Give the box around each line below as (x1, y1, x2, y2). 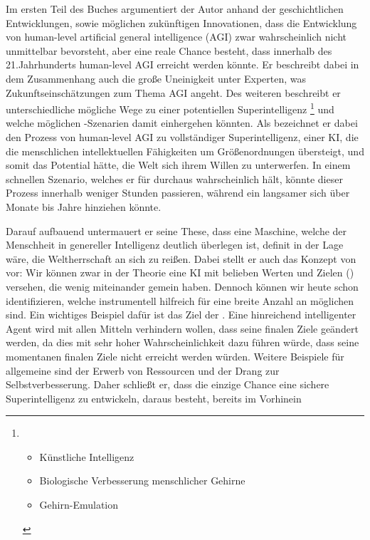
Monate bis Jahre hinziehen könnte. (6, 199, 162, 214)
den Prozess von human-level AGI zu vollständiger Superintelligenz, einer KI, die (6, 130, 359, 144)
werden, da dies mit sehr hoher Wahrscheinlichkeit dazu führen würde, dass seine (6, 335, 359, 350)
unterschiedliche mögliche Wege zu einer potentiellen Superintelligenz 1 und (6, 100, 334, 116)
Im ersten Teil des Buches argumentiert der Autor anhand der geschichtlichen (6, 1, 344, 16)
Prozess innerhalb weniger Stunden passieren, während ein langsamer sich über (6, 185, 350, 200)
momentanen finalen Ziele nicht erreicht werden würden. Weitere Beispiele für (6, 348, 344, 363)
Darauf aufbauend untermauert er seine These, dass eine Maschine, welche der (6, 223, 347, 238)
